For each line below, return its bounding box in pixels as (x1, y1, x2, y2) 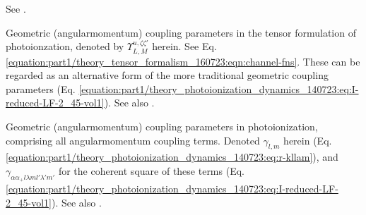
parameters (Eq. (6, 81, 76, 96)
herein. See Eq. (152, 39, 217, 54)
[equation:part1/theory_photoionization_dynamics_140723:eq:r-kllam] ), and (6, 149, 338, 164)
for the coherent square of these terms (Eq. (58, 163, 244, 178)
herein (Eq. (283, 133, 332, 147)
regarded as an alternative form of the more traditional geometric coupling (6, 68, 329, 82)
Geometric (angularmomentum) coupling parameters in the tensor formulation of (6, 25, 356, 39)
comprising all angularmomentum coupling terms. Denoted (6, 133, 260, 147)
